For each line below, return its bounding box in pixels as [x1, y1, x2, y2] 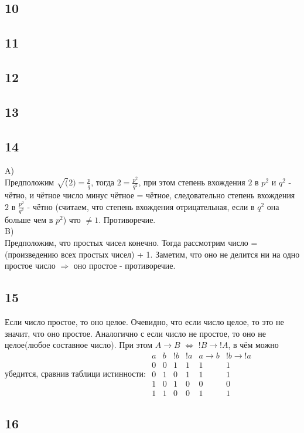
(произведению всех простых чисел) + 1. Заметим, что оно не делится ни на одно [5, 248, 300, 260]
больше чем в [5, 213, 53, 225]
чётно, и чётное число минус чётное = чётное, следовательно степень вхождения [5, 189, 295, 201]
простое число [5, 259, 56, 272]
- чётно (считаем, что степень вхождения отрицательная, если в [27, 200, 255, 212]
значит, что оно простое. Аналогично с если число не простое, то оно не [5, 327, 266, 339]
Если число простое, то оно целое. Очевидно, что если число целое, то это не [5, 315, 284, 327]
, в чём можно [228, 339, 279, 351]
